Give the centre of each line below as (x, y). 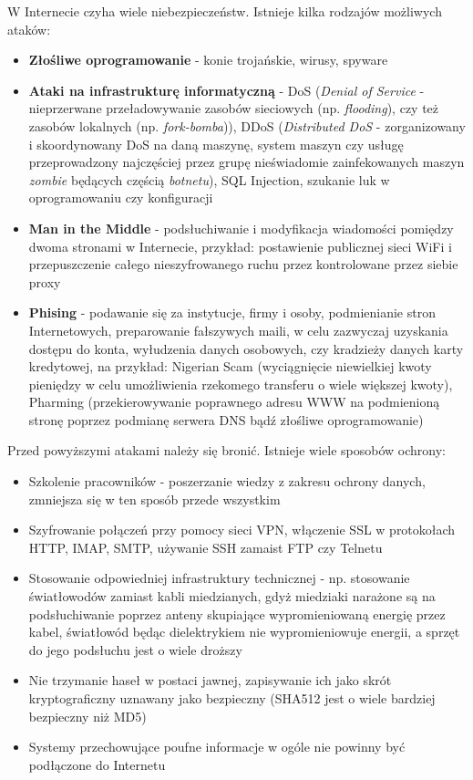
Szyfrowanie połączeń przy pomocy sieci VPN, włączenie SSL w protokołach (242, 530)
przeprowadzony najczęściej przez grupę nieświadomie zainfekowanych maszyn (247, 162)
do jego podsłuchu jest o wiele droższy (135, 649)
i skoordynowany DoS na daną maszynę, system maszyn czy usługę (216, 144)
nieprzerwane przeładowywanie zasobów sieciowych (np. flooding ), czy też (234, 108)
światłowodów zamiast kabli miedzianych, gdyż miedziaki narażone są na (232, 596)
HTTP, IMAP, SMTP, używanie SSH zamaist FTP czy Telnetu (206, 547)
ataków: (29, 29)
